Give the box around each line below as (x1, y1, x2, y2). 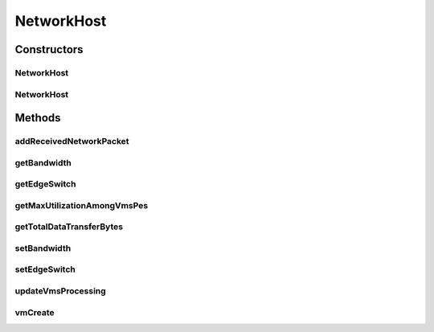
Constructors (14, 43, 84, 56)
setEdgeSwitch (14, 264, 76, 275)
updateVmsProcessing (14, 285, 106, 297)
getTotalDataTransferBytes (14, 221, 124, 232)
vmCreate (14, 306, 55, 318)
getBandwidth (14, 157, 72, 168)
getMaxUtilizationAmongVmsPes (14, 199, 149, 211)
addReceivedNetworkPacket (14, 136, 129, 147)
